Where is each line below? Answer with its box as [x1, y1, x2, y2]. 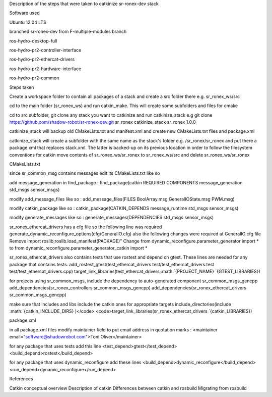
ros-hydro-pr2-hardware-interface [9, 66, 82, 72]
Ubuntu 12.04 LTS [9, 19, 46, 25]
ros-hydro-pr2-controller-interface [9, 47, 82, 53]
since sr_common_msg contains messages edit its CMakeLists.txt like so [9, 170, 160, 176]
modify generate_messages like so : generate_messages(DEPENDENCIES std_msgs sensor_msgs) [9, 215, 214, 221]
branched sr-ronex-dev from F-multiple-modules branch [9, 28, 127, 35]
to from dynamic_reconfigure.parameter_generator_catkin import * [9, 245, 148, 251]
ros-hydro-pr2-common [9, 75, 59, 81]
